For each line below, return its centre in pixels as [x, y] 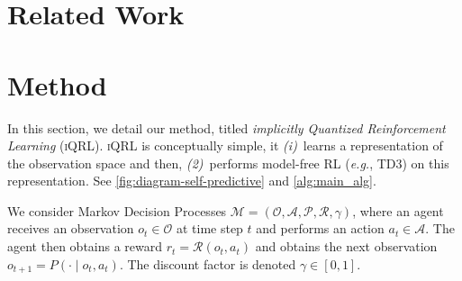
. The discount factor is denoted [208, 263]
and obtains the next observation [346, 246]
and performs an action [320, 228]
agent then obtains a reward [85, 246]
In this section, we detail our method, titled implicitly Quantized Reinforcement [226, 127]
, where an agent [398, 210]
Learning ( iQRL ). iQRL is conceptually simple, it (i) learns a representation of [225, 145]
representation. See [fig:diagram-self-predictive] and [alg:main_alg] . [192, 181]
